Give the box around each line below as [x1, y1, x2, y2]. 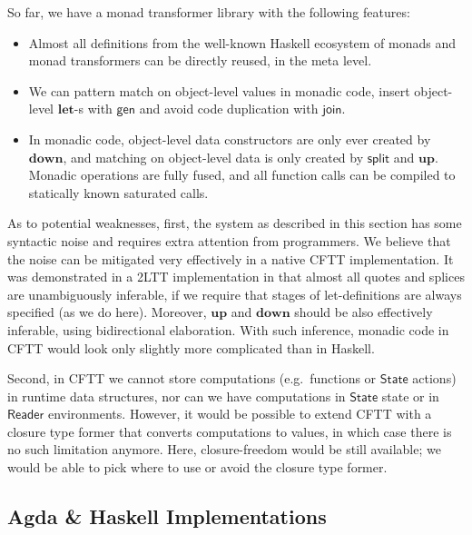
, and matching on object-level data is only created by [63, 147, 364, 166]
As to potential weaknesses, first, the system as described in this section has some [7, 213, 462, 233]
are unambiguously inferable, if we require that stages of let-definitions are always [7, 284, 462, 303]
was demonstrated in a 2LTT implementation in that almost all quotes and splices [7, 267, 465, 286]
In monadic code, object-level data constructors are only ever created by [28, 129, 431, 148]
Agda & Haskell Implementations [7, 502, 327, 530]
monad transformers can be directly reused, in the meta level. [28, 51, 372, 70]
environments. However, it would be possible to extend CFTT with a [47, 404, 432, 423]
